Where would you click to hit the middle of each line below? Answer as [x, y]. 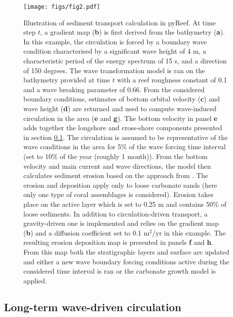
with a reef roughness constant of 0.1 [172, 80]
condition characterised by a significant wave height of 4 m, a [115, 51]
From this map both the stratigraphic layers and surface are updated [126, 251]
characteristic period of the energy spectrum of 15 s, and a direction [125, 61]
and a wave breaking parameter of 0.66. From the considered [114, 89]
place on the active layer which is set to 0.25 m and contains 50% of [125, 204]
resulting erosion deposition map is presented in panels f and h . [118, 242]
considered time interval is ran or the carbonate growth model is [120, 271]
